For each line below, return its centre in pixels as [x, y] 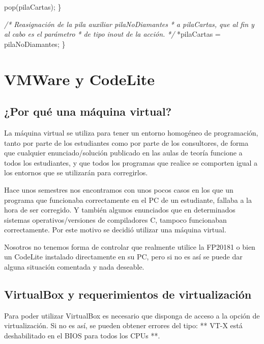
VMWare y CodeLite [80, 79]
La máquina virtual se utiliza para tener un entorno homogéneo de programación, [131, 132]
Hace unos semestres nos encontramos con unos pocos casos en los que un [119, 189]
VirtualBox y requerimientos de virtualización [128, 294]
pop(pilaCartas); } [33, 7]
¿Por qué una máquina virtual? [88, 111]
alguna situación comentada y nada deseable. [74, 267]
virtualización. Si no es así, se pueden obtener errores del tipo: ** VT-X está [123, 325]
